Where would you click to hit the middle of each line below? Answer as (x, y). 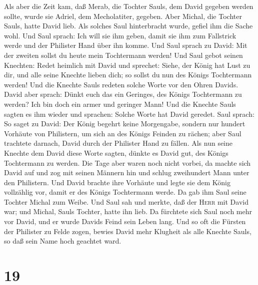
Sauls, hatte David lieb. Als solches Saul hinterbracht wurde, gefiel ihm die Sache (128, 26)
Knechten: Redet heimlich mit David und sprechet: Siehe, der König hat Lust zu (127, 65)
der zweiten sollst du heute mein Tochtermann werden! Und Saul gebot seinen (123, 55)
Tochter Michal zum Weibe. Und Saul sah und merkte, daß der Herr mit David (126, 201)
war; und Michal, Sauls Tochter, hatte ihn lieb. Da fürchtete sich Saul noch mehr (128, 211)
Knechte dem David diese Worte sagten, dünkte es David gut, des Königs (116, 152)
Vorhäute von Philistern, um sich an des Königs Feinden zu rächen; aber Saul (123, 133)
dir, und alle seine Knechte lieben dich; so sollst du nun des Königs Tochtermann (128, 75)
